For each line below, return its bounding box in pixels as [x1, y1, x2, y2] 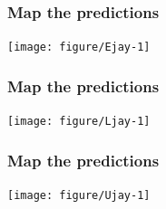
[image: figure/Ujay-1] [7, 188, 151, 202]
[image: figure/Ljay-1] [7, 115, 151, 128]
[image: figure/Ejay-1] [7, 41, 151, 54]
